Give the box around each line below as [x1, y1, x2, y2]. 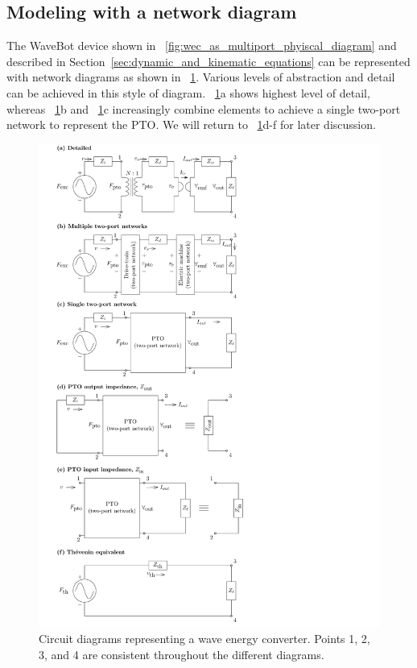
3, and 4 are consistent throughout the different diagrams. [39, 645, 324, 662]
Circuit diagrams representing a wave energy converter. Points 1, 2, [39, 630, 370, 647]
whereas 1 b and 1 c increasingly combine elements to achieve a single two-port [6, 100, 401, 117]
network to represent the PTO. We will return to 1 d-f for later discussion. [6, 116, 376, 133]
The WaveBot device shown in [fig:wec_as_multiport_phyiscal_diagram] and [6, 37, 397, 54]
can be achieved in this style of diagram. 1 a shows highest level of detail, [6, 84, 370, 101]
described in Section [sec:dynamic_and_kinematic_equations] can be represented [6, 52, 411, 69]
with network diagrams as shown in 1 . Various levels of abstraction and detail [6, 68, 395, 85]
